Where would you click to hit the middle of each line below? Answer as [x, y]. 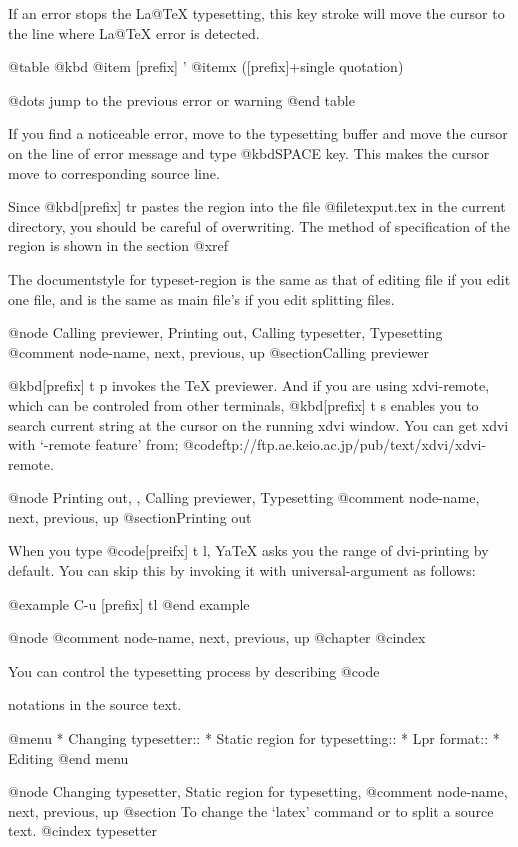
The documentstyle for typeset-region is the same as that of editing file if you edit [259, 278]
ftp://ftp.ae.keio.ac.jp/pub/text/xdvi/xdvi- [354, 444]
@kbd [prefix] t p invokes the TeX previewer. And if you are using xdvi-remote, [249, 385]
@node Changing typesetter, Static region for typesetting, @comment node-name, [258, 791]
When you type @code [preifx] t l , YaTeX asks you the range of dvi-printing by [248, 550]
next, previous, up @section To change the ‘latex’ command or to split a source [251, 810]
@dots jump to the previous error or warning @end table [181, 99]
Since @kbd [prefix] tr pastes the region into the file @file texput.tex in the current [257, 206]
